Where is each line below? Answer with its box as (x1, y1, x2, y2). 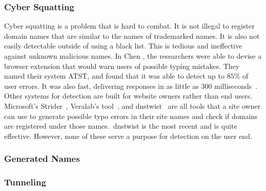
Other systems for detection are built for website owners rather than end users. (4, 90, 253, 101)
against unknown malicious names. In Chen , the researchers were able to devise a (4, 51, 262, 61)
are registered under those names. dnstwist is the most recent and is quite (4, 121, 237, 131)
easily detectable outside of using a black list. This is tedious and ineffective (4, 40, 242, 51)
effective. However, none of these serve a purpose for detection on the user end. (4, 130, 252, 141)
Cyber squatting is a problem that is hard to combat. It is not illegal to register (4, 20, 255, 31)
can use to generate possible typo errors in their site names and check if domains (4, 110, 258, 121)
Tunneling (4, 176, 46, 188)
